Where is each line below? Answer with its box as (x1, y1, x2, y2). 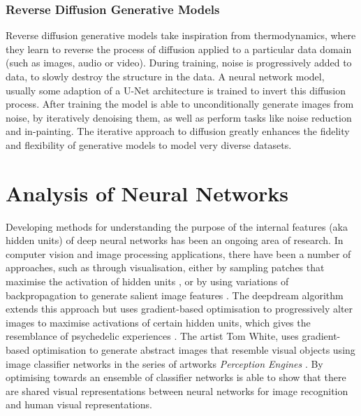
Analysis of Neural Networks (6, 178, 288, 207)
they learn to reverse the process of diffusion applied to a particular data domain (6, 41, 352, 56)
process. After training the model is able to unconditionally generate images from (6, 96, 354, 111)
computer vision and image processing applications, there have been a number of (6, 246, 351, 261)
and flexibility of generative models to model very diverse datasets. (6, 137, 292, 152)
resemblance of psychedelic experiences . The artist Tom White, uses (6, 329, 299, 343)
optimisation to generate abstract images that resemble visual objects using (32, 343, 355, 357)
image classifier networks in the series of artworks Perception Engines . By (6, 356, 323, 371)
